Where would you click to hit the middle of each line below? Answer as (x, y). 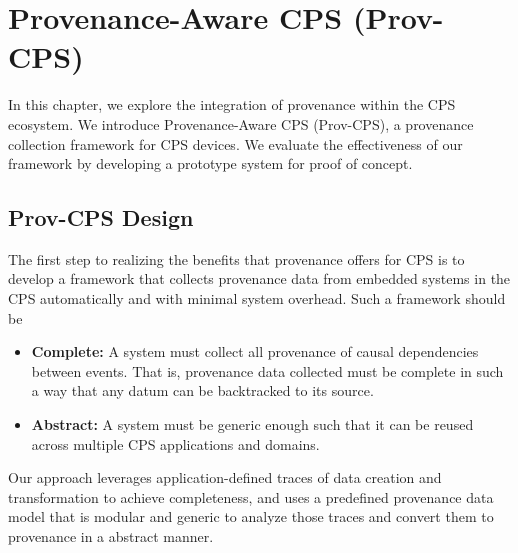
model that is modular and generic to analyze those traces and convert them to (251, 516)
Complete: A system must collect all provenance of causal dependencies (255, 351)
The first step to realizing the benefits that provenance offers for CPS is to (236, 258)
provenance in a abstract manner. (111, 536)
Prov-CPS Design (101, 217)
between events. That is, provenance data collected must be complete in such (267, 370)
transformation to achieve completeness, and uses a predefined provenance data (251, 496)
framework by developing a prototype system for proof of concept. (210, 163)
